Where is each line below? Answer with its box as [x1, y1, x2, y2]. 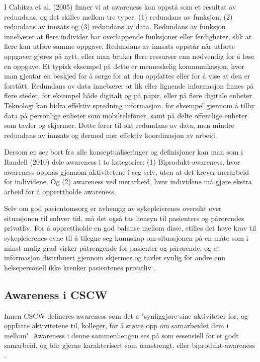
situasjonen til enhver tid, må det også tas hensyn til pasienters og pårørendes [4, 212, 244, 223]
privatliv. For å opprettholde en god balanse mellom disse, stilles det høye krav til [4, 223, 256, 233]
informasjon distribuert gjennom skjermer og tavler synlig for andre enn [4, 252, 226, 263]
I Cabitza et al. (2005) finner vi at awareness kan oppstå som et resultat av [4, 2, 236, 12]
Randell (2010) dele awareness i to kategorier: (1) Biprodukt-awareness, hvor [4, 156, 240, 167]
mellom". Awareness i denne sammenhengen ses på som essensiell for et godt [4, 330, 239, 340]
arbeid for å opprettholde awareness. [4, 186, 116, 196]
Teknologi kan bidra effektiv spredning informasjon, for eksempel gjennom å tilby [4, 100, 255, 110]
